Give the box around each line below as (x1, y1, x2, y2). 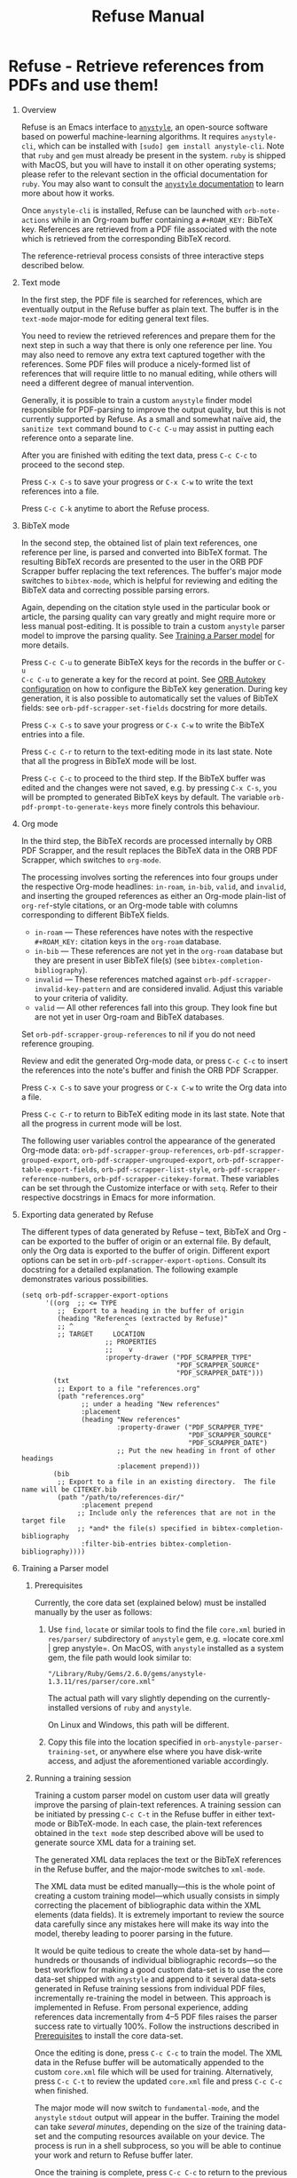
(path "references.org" (57, 1392, 145, 1401)
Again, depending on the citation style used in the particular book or (20, 601, 271, 612)
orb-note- (244, 206, 281, 215)
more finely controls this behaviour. (130, 801, 261, 812)
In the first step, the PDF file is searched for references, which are (20, 294, 262, 305)
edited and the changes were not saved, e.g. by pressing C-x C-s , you (20, 782, 277, 792)
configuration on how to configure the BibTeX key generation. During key (20, 683, 288, 694)
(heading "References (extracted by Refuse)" (57, 1314, 229, 1323)
